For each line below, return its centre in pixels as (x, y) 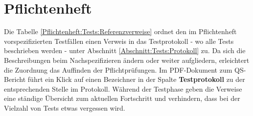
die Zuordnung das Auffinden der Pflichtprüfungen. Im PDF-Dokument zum (118, 69)
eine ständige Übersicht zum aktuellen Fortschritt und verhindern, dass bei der (122, 98)
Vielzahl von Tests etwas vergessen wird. (65, 107)
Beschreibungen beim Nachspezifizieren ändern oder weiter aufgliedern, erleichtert (127, 60)
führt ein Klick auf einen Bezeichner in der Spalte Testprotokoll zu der (136, 79)
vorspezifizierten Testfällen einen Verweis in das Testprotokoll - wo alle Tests (119, 41)
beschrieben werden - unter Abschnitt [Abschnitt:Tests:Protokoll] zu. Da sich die (125, 50)
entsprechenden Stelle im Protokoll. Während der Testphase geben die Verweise (123, 88)
